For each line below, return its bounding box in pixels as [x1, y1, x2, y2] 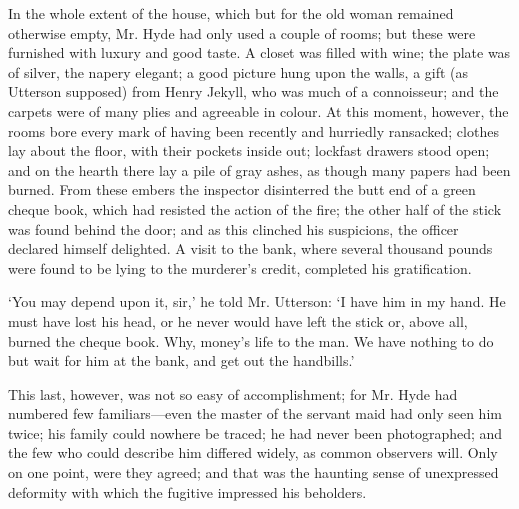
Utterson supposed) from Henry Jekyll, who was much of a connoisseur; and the [8, 81, 499, 102]
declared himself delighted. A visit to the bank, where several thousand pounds [8, 238, 493, 259]
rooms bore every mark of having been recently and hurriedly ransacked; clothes [8, 120, 499, 141]
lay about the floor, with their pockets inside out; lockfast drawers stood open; [8, 140, 490, 161]
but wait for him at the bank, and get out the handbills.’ [8, 350, 355, 371]
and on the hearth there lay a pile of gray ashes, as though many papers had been [8, 159, 511, 180]
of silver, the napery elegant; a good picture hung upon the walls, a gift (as [8, 61, 469, 82]
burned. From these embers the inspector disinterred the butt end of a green [8, 179, 476, 200]
